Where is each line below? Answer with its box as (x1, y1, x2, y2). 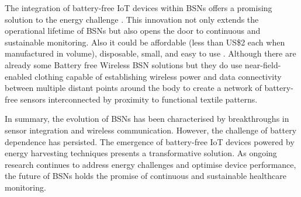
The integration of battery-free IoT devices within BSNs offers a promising (5, 2, 272, 13)
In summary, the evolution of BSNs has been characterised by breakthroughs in (5, 112, 289, 125)
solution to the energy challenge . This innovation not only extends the (5, 13, 259, 25)
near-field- (244, 58, 281, 71)
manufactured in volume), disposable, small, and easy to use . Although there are (5, 47, 296, 59)
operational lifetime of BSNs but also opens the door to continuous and (5, 24, 261, 37)
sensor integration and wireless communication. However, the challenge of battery (5, 124, 297, 136)
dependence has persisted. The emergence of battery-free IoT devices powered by (5, 135, 295, 147)
